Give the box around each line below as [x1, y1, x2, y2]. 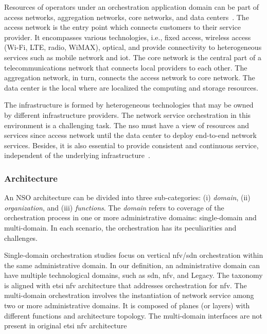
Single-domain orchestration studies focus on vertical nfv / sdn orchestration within [4, 250, 263, 260]
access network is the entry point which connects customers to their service [4, 22, 241, 32]
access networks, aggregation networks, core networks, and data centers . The [4, 11, 249, 22]
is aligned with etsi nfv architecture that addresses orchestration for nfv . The [4, 279, 247, 290]
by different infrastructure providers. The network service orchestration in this [4, 109, 251, 120]
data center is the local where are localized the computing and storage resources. [4, 82, 258, 93]
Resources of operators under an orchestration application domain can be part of [4, 2, 259, 12]
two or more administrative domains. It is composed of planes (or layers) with [4, 300, 250, 311]
